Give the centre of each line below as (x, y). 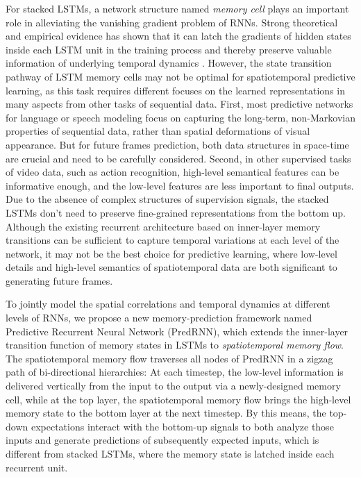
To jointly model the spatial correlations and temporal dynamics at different (168, 304)
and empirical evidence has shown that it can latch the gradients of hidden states (178, 36)
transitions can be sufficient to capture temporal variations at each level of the (173, 240)
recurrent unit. (37, 467)
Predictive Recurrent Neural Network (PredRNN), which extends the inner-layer (177, 331)
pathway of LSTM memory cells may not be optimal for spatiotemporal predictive (180, 76)
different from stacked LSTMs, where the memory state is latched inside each (170, 453)
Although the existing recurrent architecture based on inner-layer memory (163, 226)
